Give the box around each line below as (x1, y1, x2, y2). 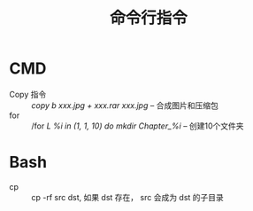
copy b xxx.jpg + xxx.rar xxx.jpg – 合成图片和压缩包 (31, 99, 218, 111)
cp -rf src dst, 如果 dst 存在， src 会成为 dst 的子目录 (31, 191, 224, 202)
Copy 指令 (9, 89, 47, 99)
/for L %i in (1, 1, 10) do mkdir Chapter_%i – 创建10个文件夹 (31, 121, 245, 131)
